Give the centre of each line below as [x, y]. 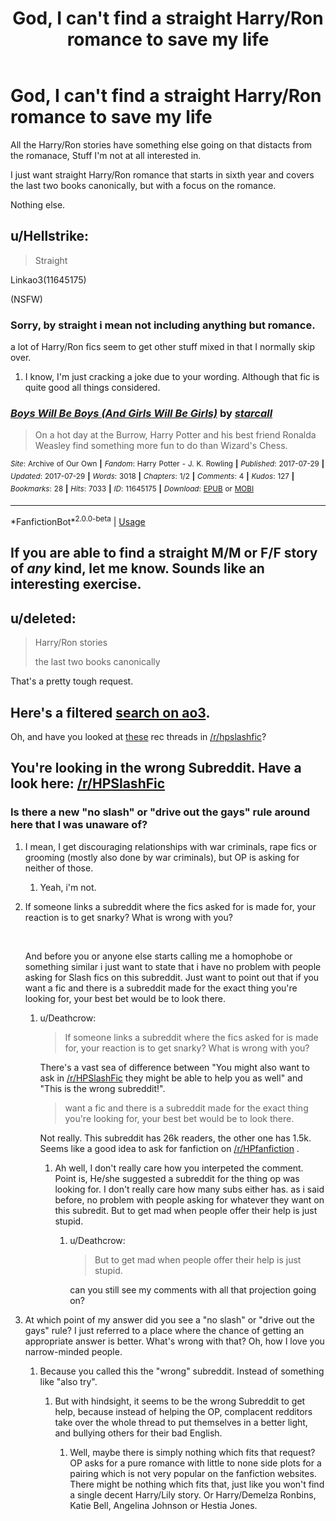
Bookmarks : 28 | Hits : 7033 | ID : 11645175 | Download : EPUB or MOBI [132, 488]
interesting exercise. [76, 584]
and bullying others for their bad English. [138, 1433]
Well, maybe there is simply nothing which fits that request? [192, 1452]
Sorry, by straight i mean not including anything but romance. [163, 325]
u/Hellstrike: [50, 236]
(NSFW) [26, 299]
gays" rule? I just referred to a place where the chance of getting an [164, 1330]
